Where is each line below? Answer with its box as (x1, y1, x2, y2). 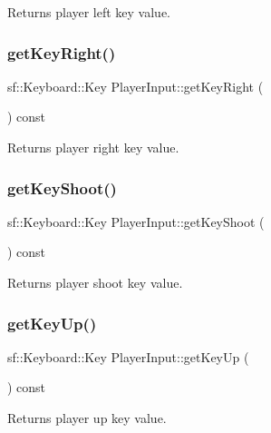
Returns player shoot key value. (7, 273, 183, 291)
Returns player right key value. (7, 138, 179, 156)
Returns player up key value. (7, 408, 167, 427)
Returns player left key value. (7, 3, 171, 21)
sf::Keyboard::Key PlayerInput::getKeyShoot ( (7, 212, 265, 231)
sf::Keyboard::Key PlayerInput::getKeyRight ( (7, 76, 264, 95)
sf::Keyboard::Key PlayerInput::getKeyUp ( (7, 347, 249, 366)
